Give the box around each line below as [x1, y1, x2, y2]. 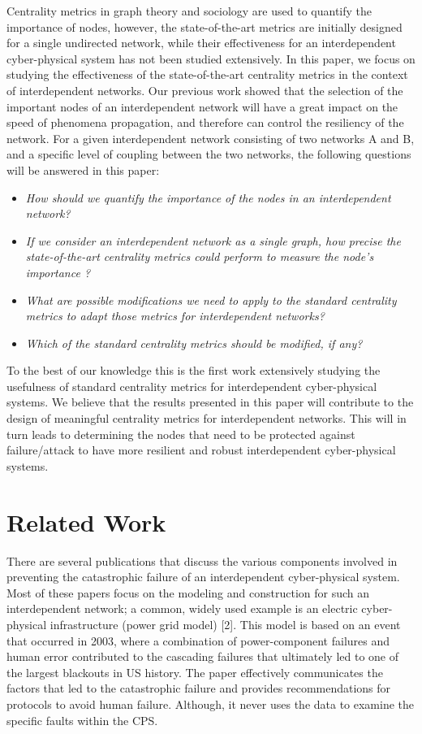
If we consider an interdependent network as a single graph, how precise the [25, 232, 401, 249]
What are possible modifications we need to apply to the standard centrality [25, 291, 397, 308]
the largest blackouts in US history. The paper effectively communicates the [6, 663, 383, 680]
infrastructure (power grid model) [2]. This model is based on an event [50, 615, 401, 632]
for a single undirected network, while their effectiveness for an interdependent [6, 34, 396, 51]
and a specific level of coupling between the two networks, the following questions [6, 145, 411, 163]
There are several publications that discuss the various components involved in [6, 552, 398, 569]
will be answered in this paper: [6, 161, 160, 178]
